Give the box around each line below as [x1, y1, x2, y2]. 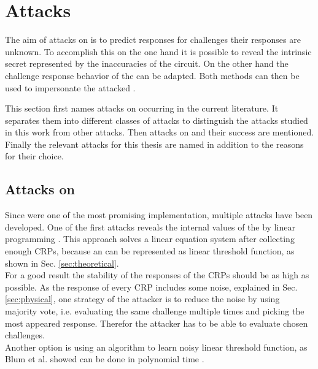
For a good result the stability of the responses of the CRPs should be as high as [5, 268, 309, 281]
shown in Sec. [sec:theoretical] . [5, 256, 119, 269]
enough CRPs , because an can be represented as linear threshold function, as [5, 245, 295, 257]
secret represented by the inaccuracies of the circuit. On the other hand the [5, 57, 289, 70]
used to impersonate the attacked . [5, 81, 136, 94]
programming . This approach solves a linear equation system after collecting [5, 232, 295, 245]
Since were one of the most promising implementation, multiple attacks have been [5, 208, 313, 221]
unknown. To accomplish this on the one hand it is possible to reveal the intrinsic [5, 45, 312, 58]
